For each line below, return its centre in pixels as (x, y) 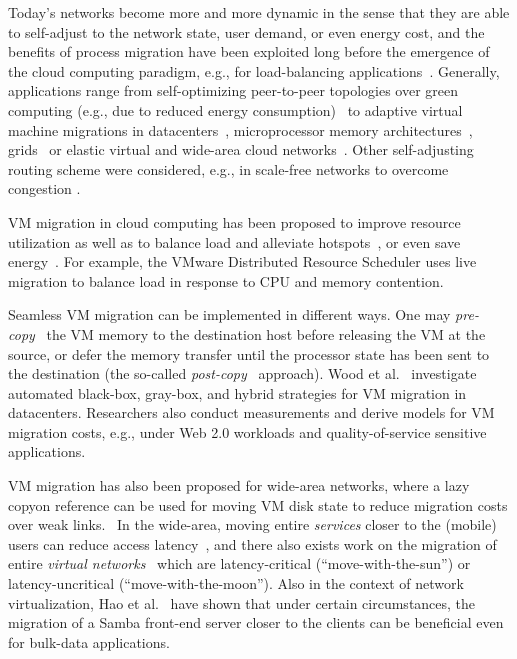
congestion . (44, 188)
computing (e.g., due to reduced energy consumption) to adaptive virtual (235, 109)
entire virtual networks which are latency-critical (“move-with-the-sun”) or (239, 563)
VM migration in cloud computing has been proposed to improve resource (234, 221)
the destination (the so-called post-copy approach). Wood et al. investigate (242, 373)
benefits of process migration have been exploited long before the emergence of (249, 51)
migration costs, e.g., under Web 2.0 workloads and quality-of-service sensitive (247, 431)
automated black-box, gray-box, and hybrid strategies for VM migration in (237, 392)
